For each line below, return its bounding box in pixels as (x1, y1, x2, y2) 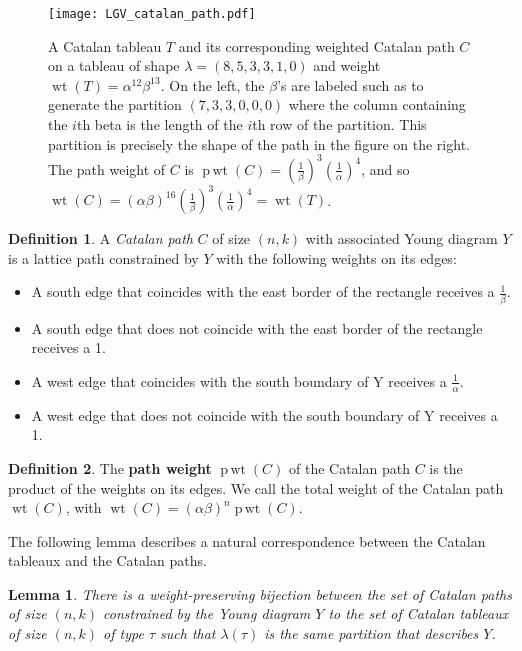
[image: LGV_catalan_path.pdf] (48, 7, 256, 21)
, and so (361, 158, 410, 179)
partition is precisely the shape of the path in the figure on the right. (48, 133, 470, 154)
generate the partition (48, 94, 182, 115)
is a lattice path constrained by (8, 247, 199, 268)
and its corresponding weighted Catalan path (178, 35, 455, 56)
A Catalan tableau (48, 35, 162, 56)
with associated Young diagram (305, 228, 498, 249)
